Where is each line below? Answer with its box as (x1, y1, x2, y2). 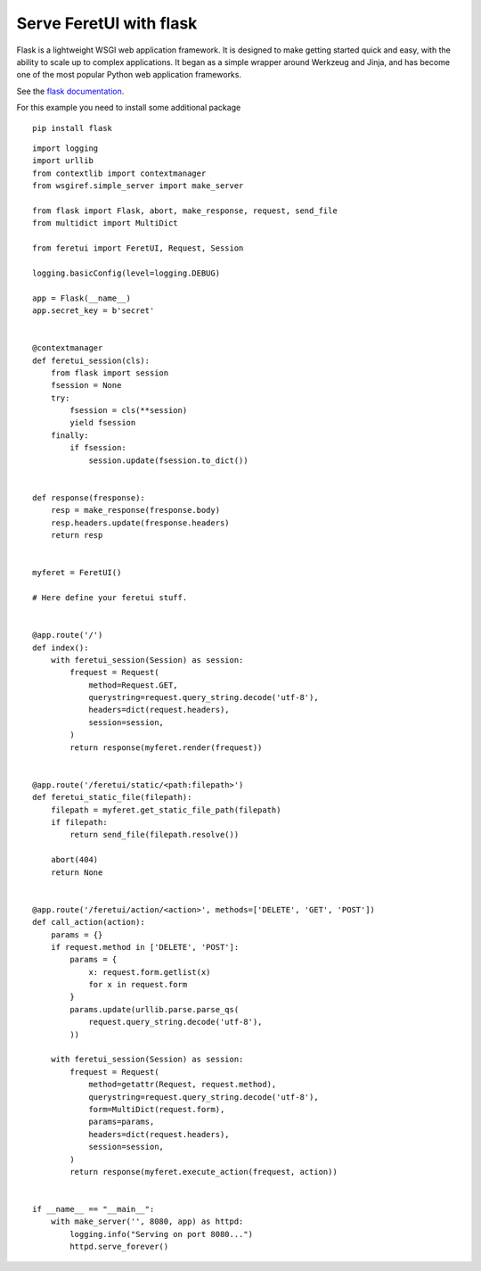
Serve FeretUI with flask (16, 13, 198, 33)
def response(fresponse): (32, 492, 146, 503)
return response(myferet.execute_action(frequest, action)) (69, 1167, 338, 1176)
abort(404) (50, 854, 99, 865)
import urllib (32, 156, 94, 166)
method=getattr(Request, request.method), (88, 1079, 277, 1090)
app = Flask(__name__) (32, 293, 132, 303)
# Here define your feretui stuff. (32, 592, 188, 602)
